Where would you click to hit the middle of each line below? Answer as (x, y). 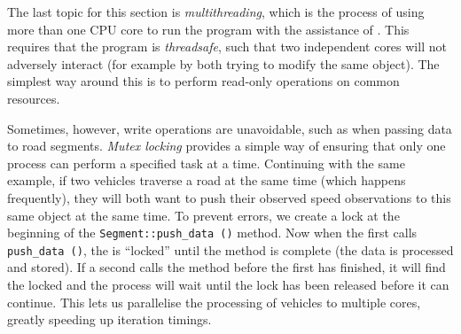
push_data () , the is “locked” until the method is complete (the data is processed (230, 249)
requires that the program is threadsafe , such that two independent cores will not (227, 47)
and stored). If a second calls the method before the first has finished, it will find (227, 267)
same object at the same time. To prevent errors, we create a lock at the (203, 215)
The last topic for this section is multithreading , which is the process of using (216, 12)
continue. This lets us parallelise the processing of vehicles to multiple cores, (214, 302)
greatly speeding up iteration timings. (109, 319)
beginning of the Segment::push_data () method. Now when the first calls (212, 233)
